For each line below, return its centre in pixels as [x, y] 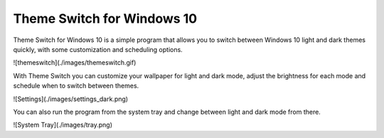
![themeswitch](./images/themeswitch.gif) [75, 63]
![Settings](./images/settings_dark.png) [70, 99]
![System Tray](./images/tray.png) [63, 125]
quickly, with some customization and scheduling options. [98, 49]
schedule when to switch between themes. [76, 86]
